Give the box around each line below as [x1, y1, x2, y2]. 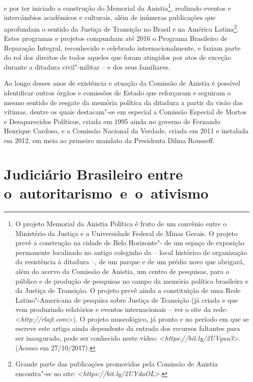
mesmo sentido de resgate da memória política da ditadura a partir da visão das [4, 97, 243, 107]
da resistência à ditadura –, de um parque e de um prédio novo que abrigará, [15, 256, 245, 267]
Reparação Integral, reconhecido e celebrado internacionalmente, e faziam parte [4, 42, 241, 53]
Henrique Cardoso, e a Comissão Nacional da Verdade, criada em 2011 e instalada [4, 126, 249, 136]
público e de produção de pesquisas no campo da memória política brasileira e [15, 275, 249, 286]
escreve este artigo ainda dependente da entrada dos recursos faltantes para [15, 323, 240, 333]
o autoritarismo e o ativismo [4, 183, 209, 202]
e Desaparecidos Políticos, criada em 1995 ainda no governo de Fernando [4, 116, 220, 126]
